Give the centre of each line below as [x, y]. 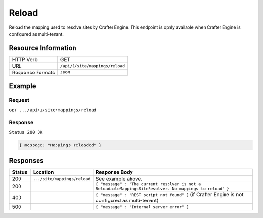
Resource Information [43, 48]
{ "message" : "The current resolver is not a [148, 184]
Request [19, 100]
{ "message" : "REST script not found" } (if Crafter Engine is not [169, 195]
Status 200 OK [26, 132]
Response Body [114, 172]
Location [43, 172]
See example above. [119, 179]
